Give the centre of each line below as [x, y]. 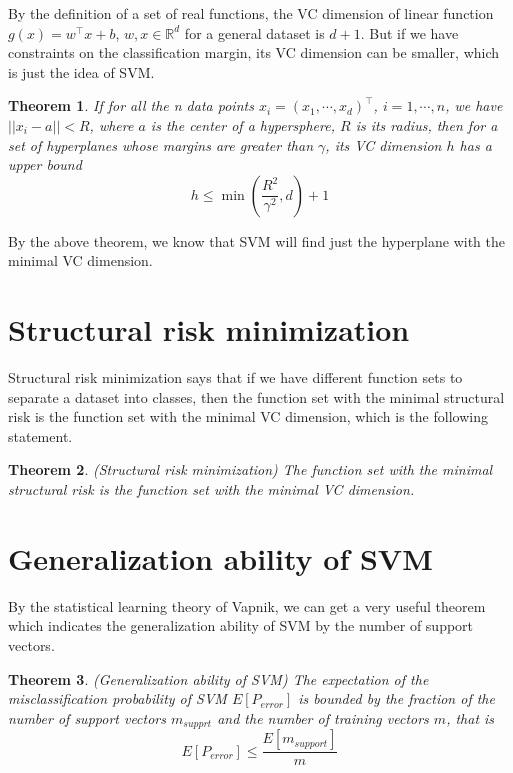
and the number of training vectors [323, 717]
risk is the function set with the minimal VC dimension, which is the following [248, 416]
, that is [470, 717]
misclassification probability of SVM [117, 698]
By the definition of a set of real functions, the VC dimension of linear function [251, 13]
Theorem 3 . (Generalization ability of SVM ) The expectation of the [218, 678]
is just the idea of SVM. [81, 71]
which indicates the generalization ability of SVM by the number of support [241, 625]
